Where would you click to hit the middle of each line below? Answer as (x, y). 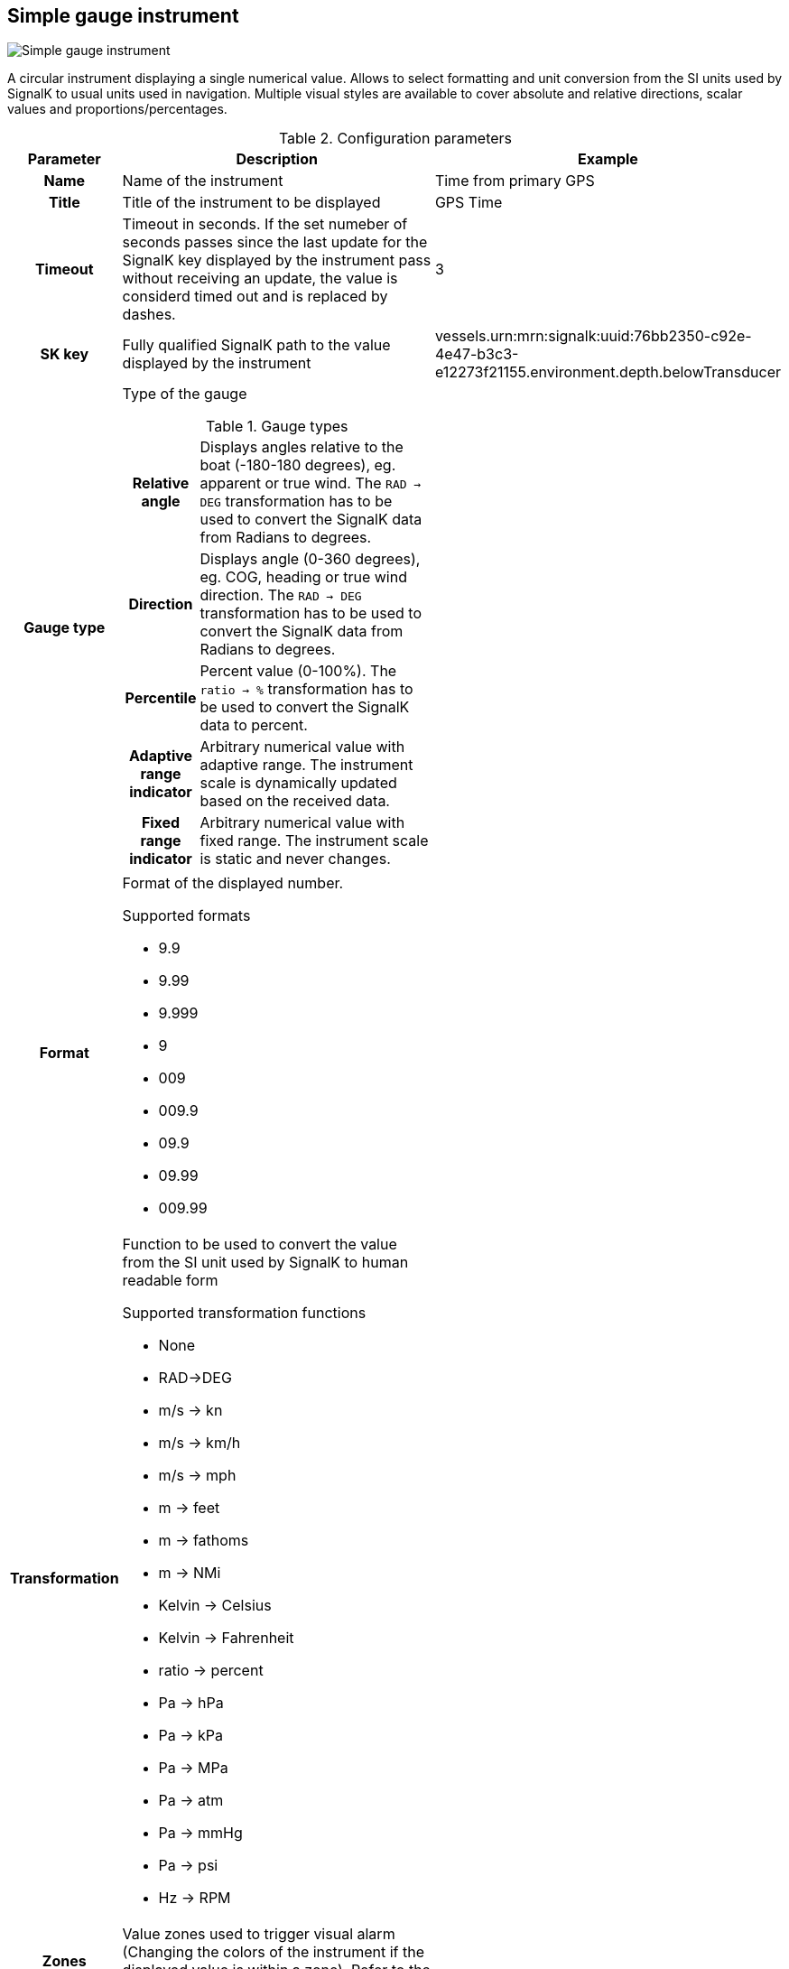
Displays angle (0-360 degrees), (310, 559)
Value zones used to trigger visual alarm (259, 1934)
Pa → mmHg (200, 1833)
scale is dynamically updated (298, 783)
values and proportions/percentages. (117, 109)
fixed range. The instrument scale (314, 841)
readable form (170, 1281)
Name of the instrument (203, 181)
